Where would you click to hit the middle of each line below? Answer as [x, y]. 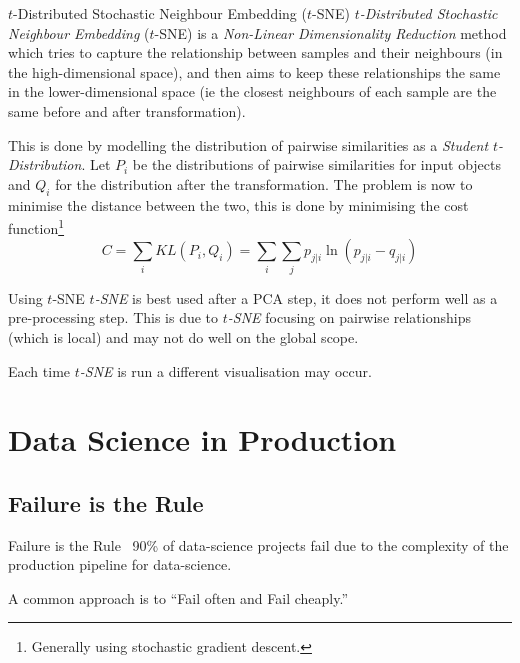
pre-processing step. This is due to [113, 317]
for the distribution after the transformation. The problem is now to [264, 183]
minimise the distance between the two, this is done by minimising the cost [238, 204]
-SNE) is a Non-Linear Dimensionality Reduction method [330, 32]
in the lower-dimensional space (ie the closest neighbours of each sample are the [252, 91]
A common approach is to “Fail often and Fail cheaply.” [178, 597]
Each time [39, 370]
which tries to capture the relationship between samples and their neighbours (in [255, 52]
